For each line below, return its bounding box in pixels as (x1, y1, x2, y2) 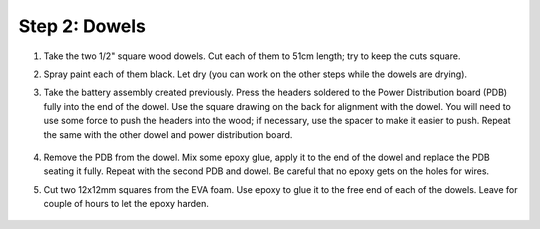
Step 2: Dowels (18, 15, 147, 37)
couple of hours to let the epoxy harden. (43, 198, 210, 210)
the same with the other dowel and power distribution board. (43, 128, 293, 140)
